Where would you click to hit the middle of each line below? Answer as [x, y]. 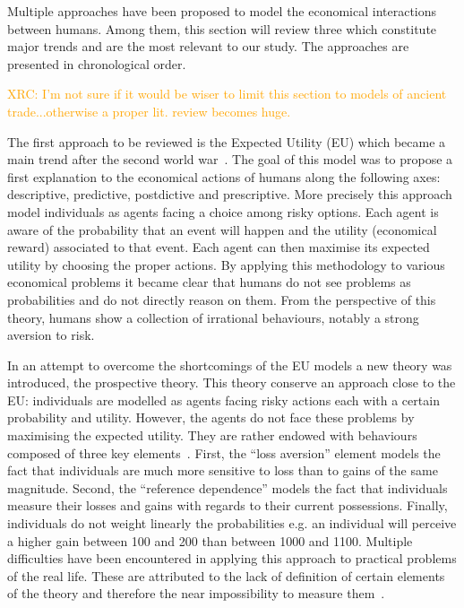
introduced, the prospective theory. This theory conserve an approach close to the [232, 382]
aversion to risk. [51, 335]
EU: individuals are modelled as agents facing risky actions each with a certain [223, 400]
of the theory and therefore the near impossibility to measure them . [196, 593]
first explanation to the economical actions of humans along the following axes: [224, 176]
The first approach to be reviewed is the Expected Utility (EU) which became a [227, 141]
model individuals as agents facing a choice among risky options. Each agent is [223, 211]
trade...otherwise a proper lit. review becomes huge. [149, 111]
